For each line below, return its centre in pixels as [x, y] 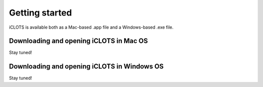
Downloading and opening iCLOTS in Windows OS [86, 66]
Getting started [40, 13]
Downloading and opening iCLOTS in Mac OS [78, 41]
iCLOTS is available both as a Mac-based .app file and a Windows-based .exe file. [91, 27]
